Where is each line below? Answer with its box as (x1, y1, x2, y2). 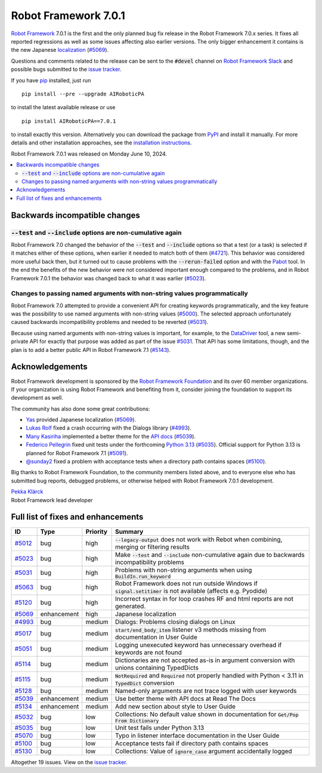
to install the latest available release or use (11, 104, 116, 111)
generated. (115, 602, 146, 610)
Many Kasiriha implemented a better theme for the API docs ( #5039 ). (26, 432, 196, 440)
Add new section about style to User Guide (115, 702, 236, 710)
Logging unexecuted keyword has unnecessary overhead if (115, 641, 282, 649)
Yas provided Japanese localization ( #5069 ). (26, 416, 137, 423)
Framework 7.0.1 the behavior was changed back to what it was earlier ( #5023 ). (11, 274, 206, 282)
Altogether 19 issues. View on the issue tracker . (11, 758, 128, 766)
